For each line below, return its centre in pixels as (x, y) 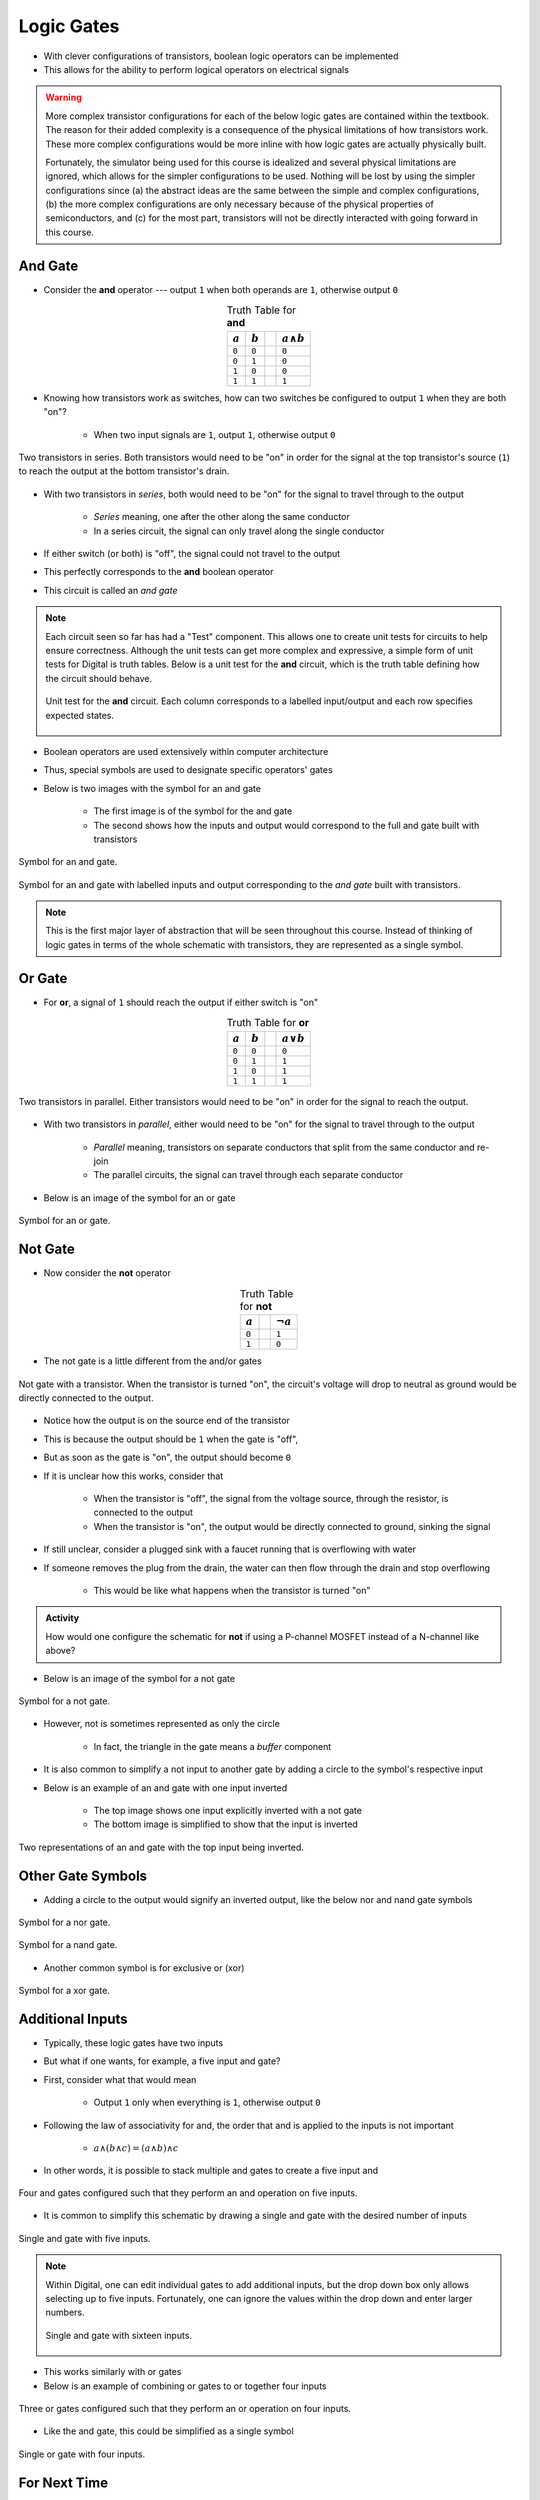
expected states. (80, 715)
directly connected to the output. (86, 1398)
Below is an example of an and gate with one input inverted (165, 1787)
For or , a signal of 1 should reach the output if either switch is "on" (181, 1002)
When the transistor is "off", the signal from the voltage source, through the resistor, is (271, 1499)
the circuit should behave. (99, 678)
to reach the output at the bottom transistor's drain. (124, 471)
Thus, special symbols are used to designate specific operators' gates (188, 770)
